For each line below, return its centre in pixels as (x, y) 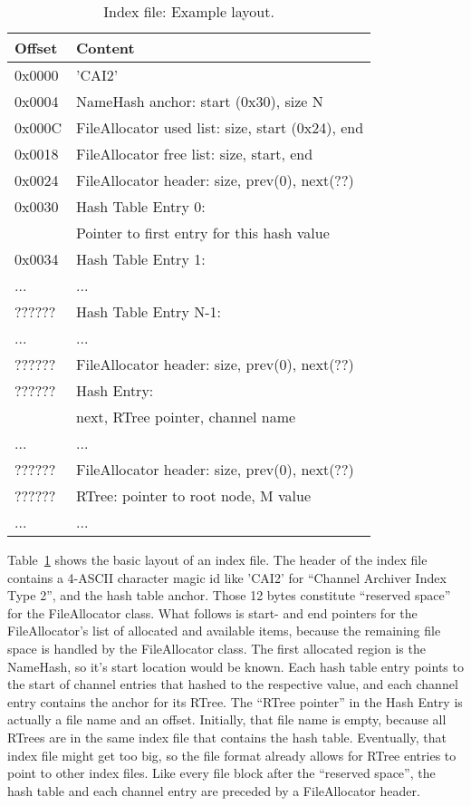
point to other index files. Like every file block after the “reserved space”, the (221, 773)
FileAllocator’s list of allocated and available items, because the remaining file (224, 631)
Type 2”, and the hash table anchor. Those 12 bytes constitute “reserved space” (229, 595)
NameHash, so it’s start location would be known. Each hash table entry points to (235, 666)
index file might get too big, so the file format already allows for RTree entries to (232, 755)
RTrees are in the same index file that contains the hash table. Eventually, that (227, 737)
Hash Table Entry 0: (141, 206)
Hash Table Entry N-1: (149, 311)
